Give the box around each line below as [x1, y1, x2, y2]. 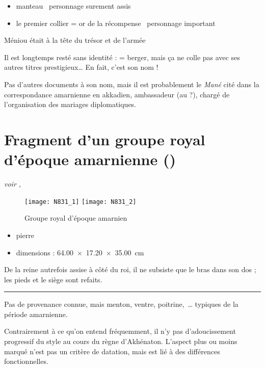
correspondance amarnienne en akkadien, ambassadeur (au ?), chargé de [4, 89, 230, 99]
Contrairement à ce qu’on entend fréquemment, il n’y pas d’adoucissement [4, 326, 236, 336]
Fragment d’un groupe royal [4, 128, 205, 149]
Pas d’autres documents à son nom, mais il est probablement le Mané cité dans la [4, 78, 259, 89]
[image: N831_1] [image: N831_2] [24, 198, 137, 205]
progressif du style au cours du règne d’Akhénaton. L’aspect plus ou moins [4, 336, 237, 347]
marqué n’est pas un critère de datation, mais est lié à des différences [4, 346, 220, 356]
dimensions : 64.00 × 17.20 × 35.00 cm [16, 247, 144, 257]
